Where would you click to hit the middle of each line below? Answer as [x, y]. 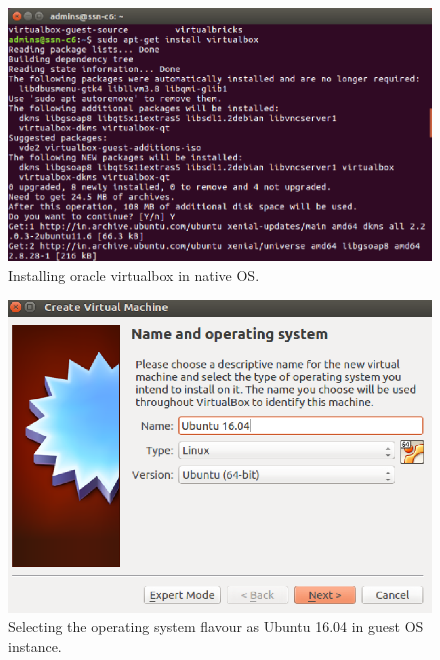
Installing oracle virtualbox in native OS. [134, 275]
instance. [35, 645]
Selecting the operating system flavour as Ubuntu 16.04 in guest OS [216, 626]
